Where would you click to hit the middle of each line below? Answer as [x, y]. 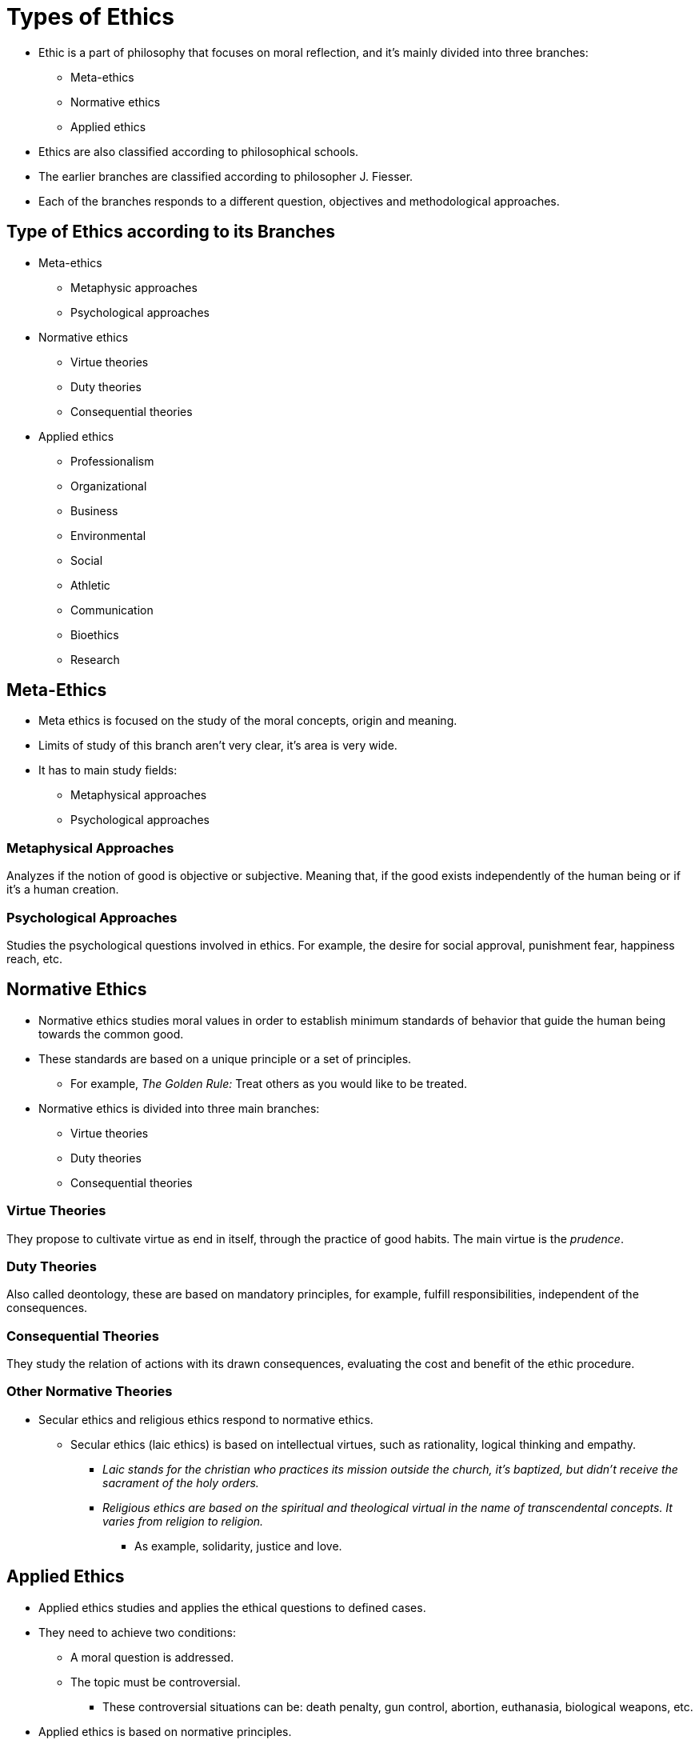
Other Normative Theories [90, 1392]
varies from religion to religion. [183, 1521]
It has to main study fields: [108, 770]
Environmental [108, 535]
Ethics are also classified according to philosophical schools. [199, 151]
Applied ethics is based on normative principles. [165, 1731]
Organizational [109, 486]
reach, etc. [35, 958]
